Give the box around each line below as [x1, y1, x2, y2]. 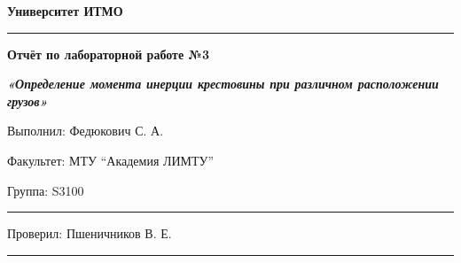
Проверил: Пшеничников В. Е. [7, 224, 172, 243]
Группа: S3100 [7, 181, 84, 199]
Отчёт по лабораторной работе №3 [7, 44, 209, 63]
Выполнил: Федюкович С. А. [7, 121, 164, 140]
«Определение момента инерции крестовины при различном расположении [7, 74, 439, 93]
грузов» [7, 91, 48, 110]
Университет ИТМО [7, 2, 123, 19]
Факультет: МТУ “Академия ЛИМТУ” [7, 151, 215, 169]
